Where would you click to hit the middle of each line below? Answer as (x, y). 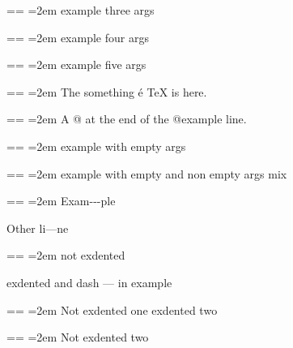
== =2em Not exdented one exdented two (112, 309)
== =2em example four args (78, 37)
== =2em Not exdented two (78, 337)
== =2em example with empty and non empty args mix (147, 173)
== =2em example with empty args (96, 146)
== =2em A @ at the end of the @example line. (127, 119)
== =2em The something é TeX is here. (107, 91)
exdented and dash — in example (89, 282)
